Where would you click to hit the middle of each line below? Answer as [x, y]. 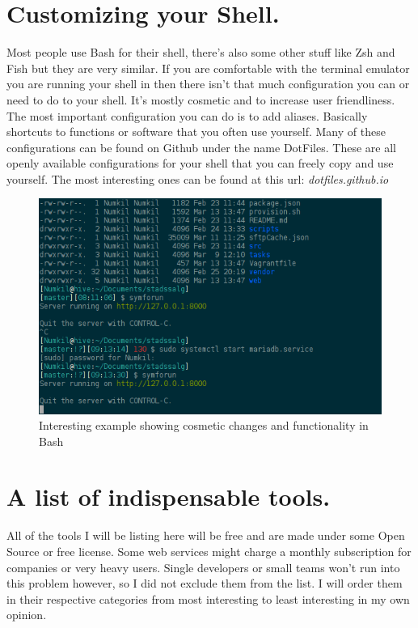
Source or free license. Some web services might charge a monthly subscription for [209, 551]
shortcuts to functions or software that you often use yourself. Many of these [196, 132]
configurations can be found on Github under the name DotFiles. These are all [201, 147]
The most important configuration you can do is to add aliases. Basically [187, 115]
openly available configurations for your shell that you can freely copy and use [200, 163]
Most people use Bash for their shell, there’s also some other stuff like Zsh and [201, 52]
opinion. [27, 615]
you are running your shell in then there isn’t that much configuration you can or [208, 84]
